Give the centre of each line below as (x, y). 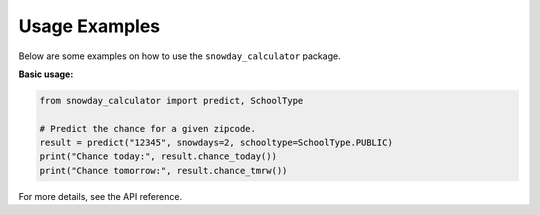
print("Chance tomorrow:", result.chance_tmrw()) (163, 170)
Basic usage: (46, 74)
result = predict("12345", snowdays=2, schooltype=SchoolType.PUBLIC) (216, 143)
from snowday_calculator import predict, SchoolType (171, 100)
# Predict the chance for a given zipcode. (148, 128)
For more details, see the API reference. (100, 196)
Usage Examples (89, 26)
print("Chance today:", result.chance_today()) (158, 156)
